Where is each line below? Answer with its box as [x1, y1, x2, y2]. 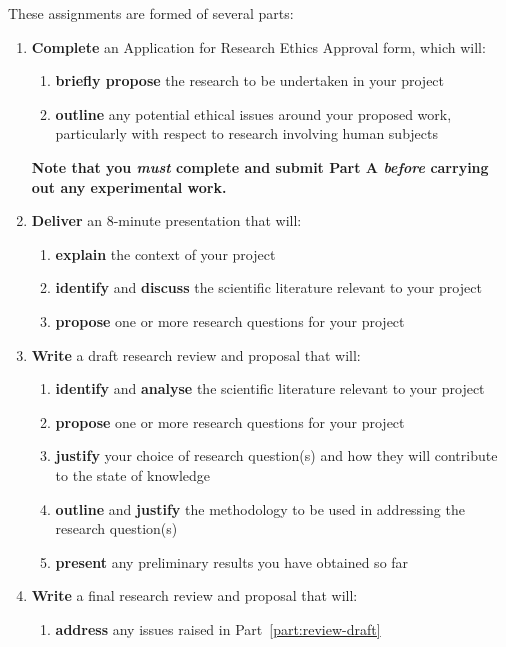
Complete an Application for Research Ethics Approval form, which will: [31, 36, 486, 57]
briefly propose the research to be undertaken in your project [55, 70, 445, 91]
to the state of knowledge [55, 464, 211, 485]
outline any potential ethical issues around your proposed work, [55, 103, 452, 124]
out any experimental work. [31, 176, 227, 197]
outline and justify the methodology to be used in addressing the [55, 498, 465, 519]
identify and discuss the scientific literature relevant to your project [55, 277, 482, 298]
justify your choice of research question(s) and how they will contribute [55, 445, 498, 466]
